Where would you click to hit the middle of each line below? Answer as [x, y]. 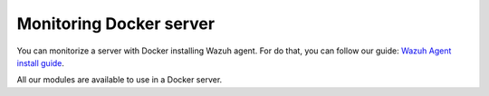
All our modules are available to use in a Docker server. [120, 80]
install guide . [41, 62]
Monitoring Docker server [116, 24]
